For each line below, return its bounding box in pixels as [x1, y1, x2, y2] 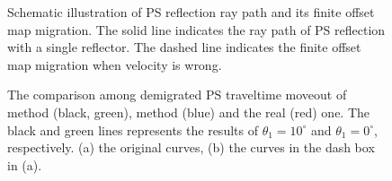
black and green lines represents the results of [7, 120, 258, 139]
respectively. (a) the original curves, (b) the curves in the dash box [7, 138, 375, 157]
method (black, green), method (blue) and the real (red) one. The [7, 102, 370, 121]
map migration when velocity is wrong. [7, 55, 222, 73]
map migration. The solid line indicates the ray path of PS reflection [7, 20, 386, 39]
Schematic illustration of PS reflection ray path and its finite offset [7, 3, 375, 21]
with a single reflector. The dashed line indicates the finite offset [7, 38, 361, 56]
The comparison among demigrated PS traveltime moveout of [7, 85, 347, 104]
